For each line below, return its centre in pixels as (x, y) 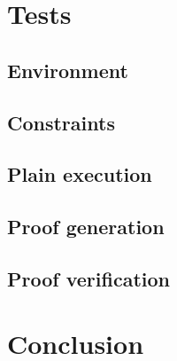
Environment (68, 70)
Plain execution (80, 174)
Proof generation (86, 227)
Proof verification (88, 278)
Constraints (61, 122)
